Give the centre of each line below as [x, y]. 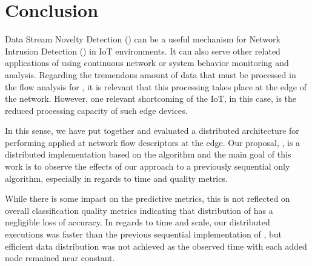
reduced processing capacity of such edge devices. [96, 110]
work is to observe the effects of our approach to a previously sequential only [148, 166]
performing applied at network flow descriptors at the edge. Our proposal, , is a [153, 142]
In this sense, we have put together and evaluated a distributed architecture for [152, 131]
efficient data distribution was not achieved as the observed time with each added [156, 246]
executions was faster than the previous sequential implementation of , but [144, 234]
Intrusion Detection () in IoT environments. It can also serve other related [143, 51]
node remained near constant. [60, 258]
